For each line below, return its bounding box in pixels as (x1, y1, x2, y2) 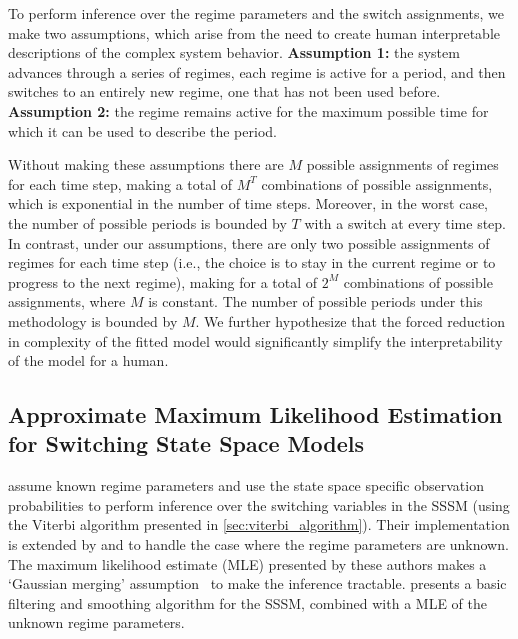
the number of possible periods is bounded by (8, 212, 287, 233)
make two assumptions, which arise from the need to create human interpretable (8, 22, 501, 43)
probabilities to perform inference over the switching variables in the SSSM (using (8, 494, 510, 515)
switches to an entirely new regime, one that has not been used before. (8, 81, 441, 102)
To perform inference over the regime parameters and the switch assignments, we (8, 3, 505, 23)
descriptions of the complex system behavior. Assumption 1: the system (8, 42, 460, 63)
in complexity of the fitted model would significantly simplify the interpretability (8, 330, 503, 351)
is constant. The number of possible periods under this (148, 291, 483, 312)
